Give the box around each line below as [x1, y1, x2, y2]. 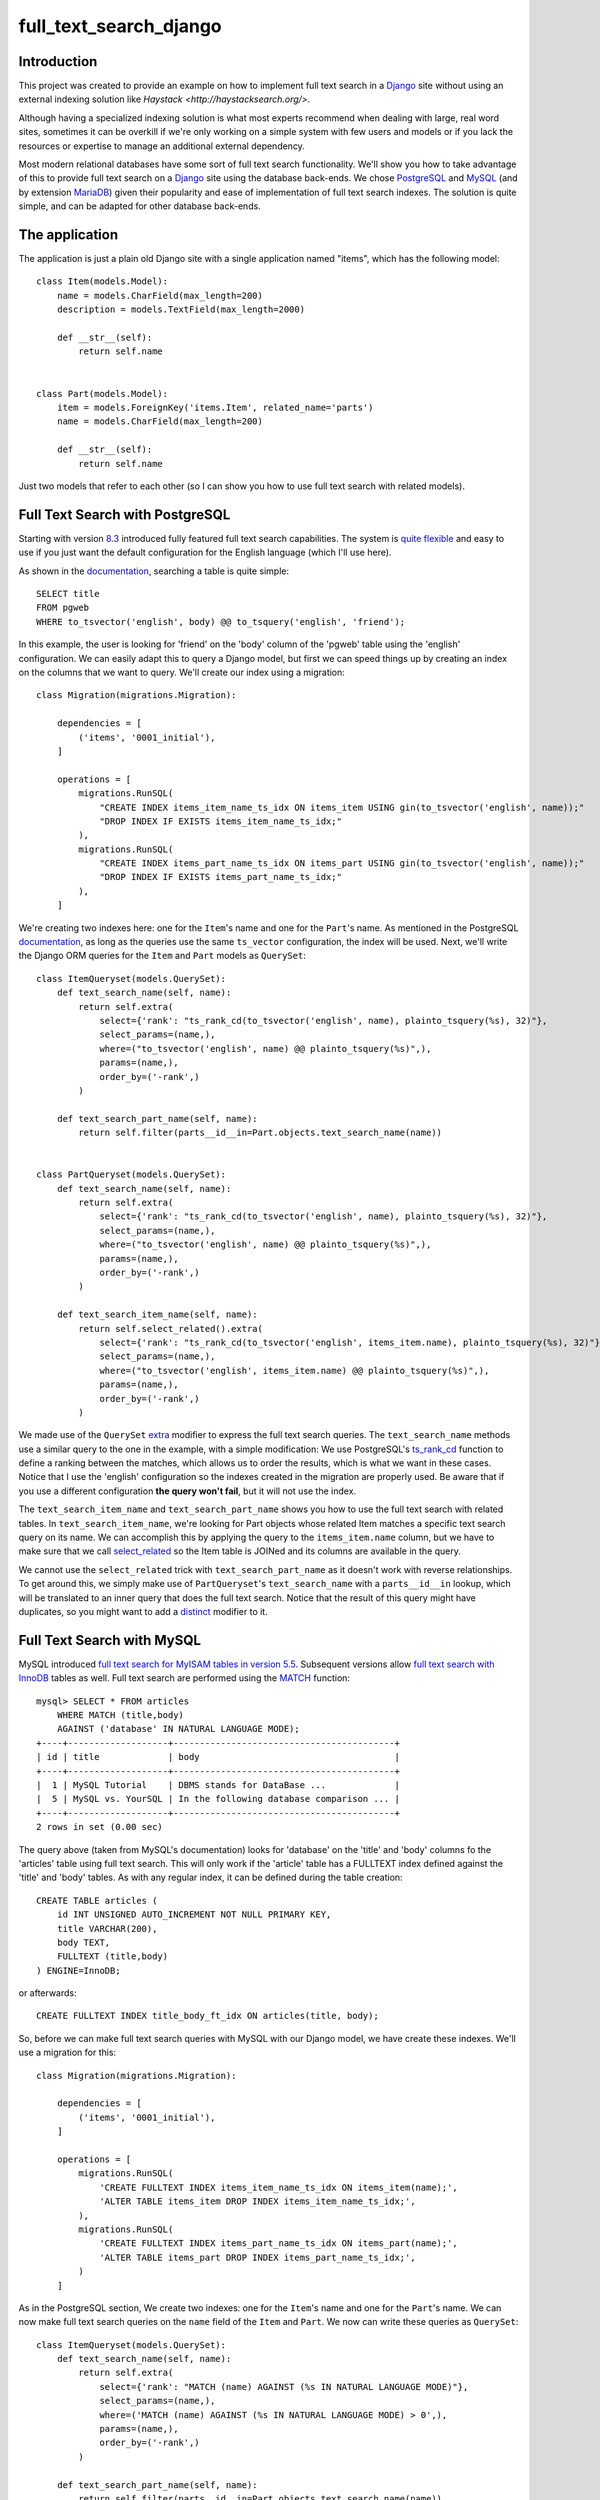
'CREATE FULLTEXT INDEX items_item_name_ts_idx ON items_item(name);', [99, 2181, 459, 2193]
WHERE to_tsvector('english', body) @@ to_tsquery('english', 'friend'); [36, 616, 406, 627]
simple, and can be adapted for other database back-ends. [18, 200, 262, 212]
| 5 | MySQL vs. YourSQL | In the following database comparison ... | [36, 1793, 400, 1805]
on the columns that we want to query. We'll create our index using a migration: [18, 666, 345, 678]
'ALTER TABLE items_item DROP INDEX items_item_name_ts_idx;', [99, 2196, 416, 2207]
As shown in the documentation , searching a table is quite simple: [18, 565, 290, 577]
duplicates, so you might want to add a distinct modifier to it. [18, 1605, 269, 1617]
